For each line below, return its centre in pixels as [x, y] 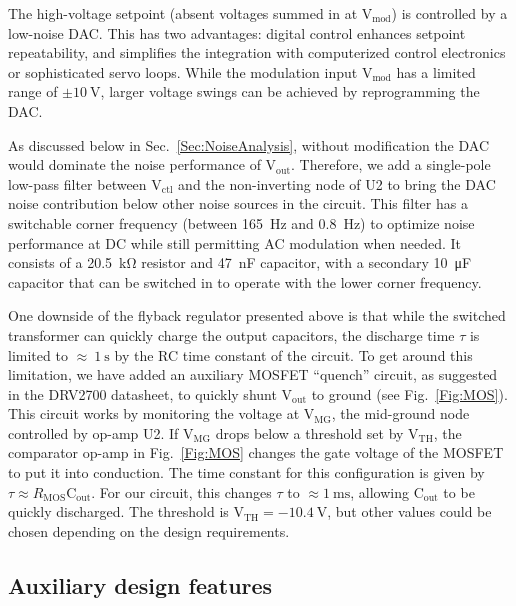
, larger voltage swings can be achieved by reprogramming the [290, 91]
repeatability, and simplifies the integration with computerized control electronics [257, 52]
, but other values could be [409, 511]
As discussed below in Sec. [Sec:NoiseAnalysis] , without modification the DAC [249, 144]
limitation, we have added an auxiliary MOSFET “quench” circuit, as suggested [253, 374]
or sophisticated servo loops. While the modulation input [183, 71]
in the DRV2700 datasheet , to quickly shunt [142, 393]
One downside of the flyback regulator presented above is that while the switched [257, 315]
